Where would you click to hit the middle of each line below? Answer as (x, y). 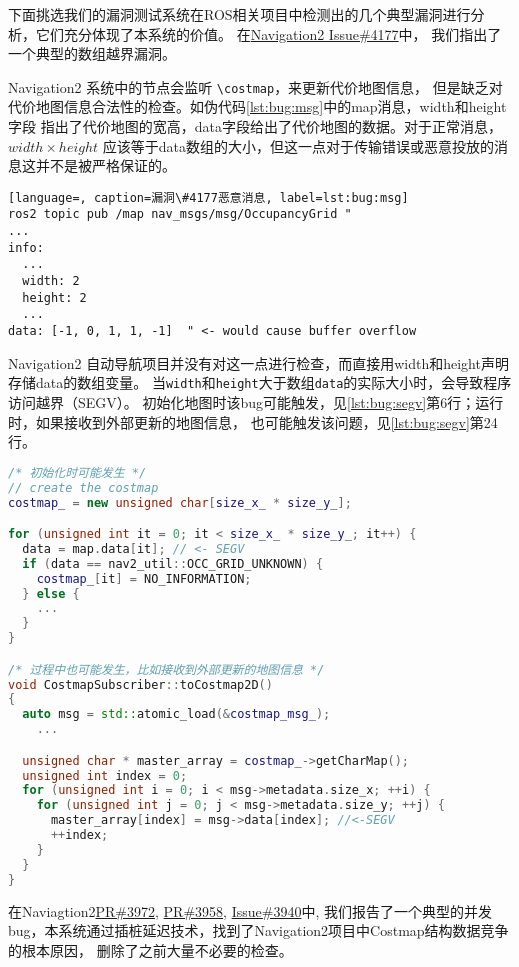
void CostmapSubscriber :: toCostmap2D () (140, 684)
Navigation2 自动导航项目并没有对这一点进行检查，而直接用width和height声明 (258, 362)
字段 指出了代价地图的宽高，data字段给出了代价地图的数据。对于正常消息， (255, 126)
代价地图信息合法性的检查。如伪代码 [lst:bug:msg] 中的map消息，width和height (257, 106)
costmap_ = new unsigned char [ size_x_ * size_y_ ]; (180, 502)
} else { (51, 593)
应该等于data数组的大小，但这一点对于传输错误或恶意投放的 (298, 145)
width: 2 (51, 281)
